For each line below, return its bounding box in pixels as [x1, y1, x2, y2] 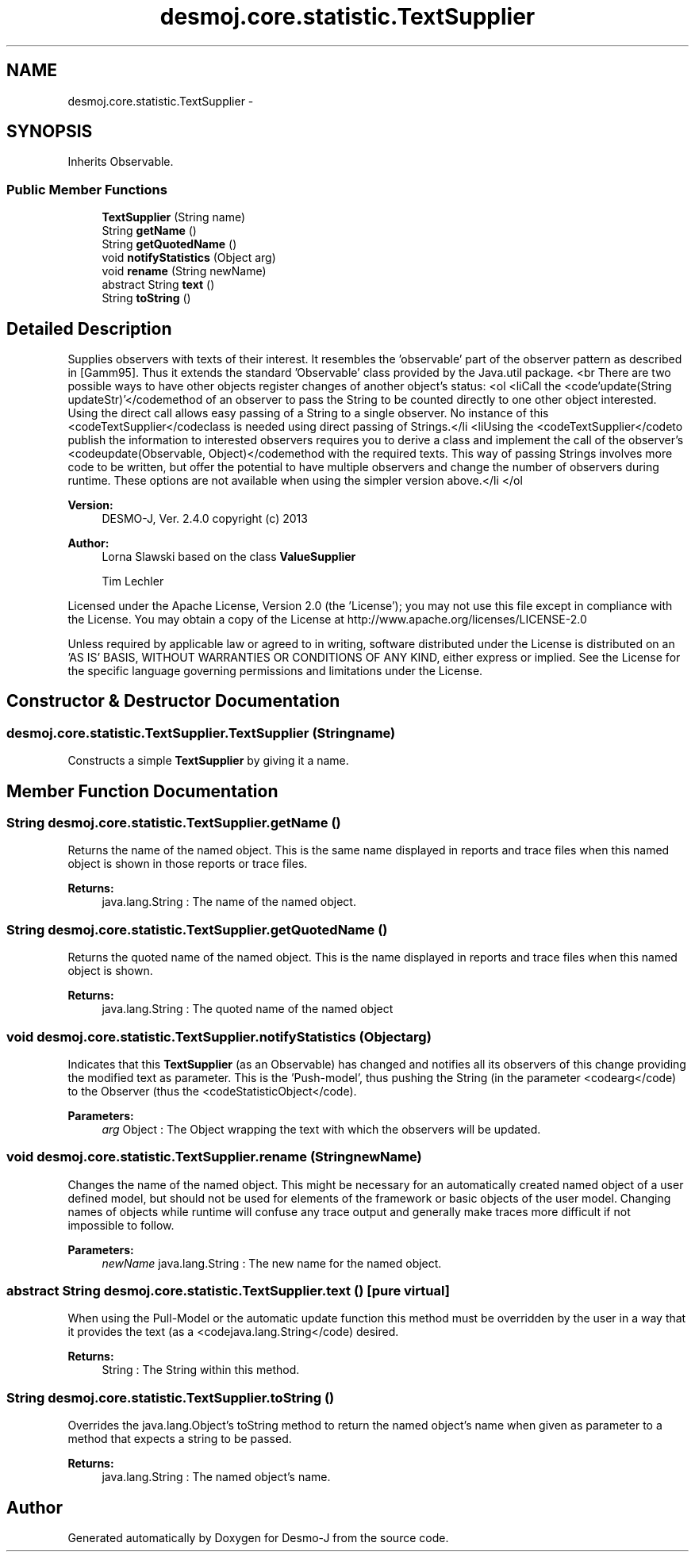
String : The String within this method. [102, 1363, 300, 1377]
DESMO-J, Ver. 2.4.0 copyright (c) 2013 [102, 512, 308, 526]
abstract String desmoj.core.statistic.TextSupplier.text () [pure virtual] [6, 1283, 450, 1299]
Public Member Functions [6, 181, 167, 198]
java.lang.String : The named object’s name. [102, 1470, 331, 1484]
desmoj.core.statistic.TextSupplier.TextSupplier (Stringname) [6, 724, 396, 741]
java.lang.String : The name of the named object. [102, 895, 356, 909]
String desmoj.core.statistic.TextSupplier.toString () [6, 1389, 335, 1406]
